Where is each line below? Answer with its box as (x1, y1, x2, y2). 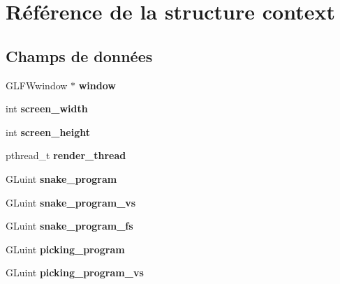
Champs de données (6, 45, 153, 66)
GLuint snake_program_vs (6, 195, 136, 209)
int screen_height (6, 124, 91, 139)
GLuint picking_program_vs (6, 265, 144, 280)
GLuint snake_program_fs (6, 218, 133, 233)
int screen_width (6, 101, 88, 116)
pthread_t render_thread (6, 148, 126, 163)
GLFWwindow (6, 77, 68, 92)
